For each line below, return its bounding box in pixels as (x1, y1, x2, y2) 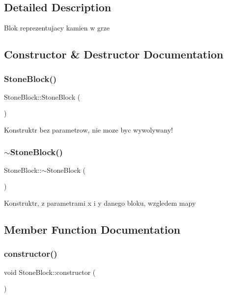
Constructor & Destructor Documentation (4, 47, 224, 62)
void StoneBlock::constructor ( (4, 267, 96, 277)
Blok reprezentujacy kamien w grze (4, 23, 110, 33)
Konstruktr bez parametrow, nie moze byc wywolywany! (4, 124, 173, 135)
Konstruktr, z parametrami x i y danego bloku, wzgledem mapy (4, 197, 196, 208)
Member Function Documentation (4, 221, 181, 237)
